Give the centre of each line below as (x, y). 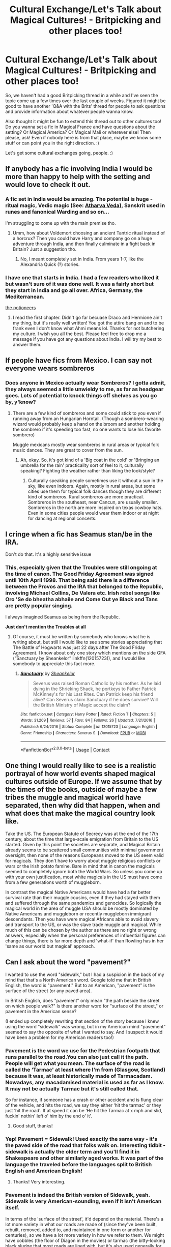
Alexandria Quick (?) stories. (50, 264)
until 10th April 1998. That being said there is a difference (77, 580)
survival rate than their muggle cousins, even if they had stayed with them (83, 897)
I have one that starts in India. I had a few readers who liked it (82, 277)
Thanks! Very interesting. (39, 1182)
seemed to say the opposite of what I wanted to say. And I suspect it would (84, 1032)
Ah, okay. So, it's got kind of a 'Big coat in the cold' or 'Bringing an (90, 460)
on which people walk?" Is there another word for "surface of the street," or (84, 1006)
